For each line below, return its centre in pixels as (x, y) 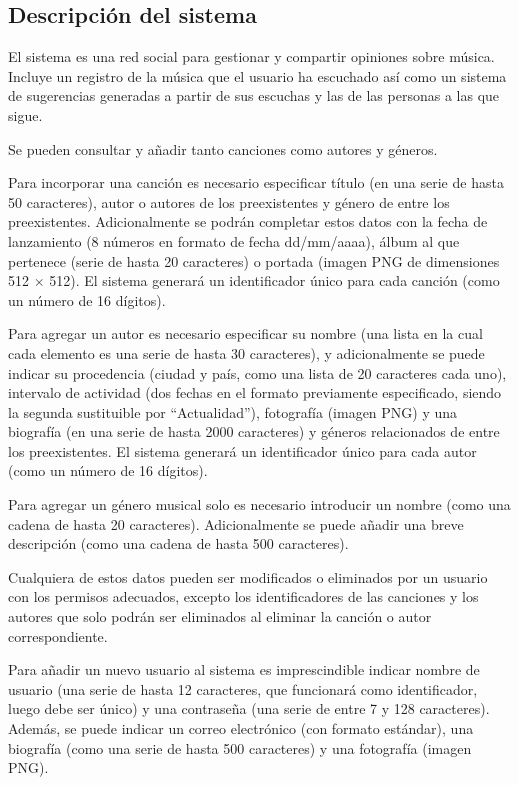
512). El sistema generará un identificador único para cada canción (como (274, 280)
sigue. (25, 114)
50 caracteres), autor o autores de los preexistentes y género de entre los (229, 201)
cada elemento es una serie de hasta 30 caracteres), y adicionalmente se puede (246, 352)
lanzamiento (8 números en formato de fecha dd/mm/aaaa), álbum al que (234, 240)
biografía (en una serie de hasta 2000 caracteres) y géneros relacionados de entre (254, 431)
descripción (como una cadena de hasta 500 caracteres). (178, 543)
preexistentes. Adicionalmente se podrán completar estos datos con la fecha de (248, 221)
